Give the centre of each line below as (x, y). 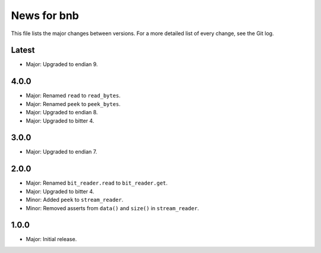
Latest (23, 50)
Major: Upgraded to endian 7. (62, 152)
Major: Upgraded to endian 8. (62, 113)
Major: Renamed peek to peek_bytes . (73, 104)
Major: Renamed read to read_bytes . (73, 96)
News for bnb (45, 15)
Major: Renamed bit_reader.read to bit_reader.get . (97, 183)
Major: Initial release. (51, 239)
